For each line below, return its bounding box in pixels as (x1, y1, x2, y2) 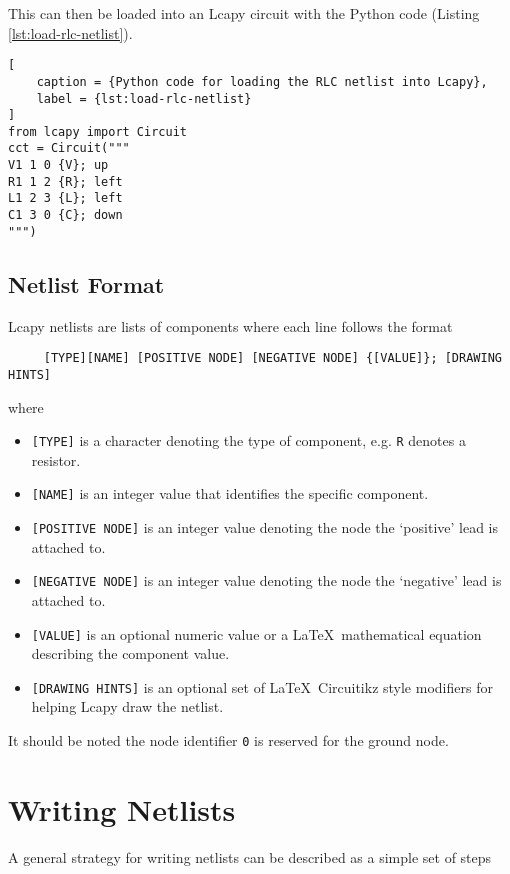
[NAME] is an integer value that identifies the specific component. (31, 483, 429, 504)
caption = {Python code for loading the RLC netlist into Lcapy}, (36, 74, 488, 89)
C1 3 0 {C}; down (8, 208, 123, 223)
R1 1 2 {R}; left (8, 174, 123, 189)
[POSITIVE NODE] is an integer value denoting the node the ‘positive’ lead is (31, 517, 499, 538)
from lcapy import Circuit (8, 124, 187, 139)
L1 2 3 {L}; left (8, 191, 123, 206)
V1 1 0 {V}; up (8, 158, 109, 173)
